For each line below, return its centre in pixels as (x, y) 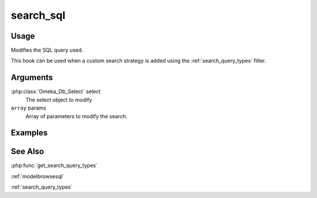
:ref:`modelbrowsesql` (38, 176)
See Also (27, 151)
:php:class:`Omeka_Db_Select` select (56, 91)
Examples (29, 133)
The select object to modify (59, 100)
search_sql (38, 15)
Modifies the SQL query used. (47, 50)
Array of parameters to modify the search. (76, 116)
